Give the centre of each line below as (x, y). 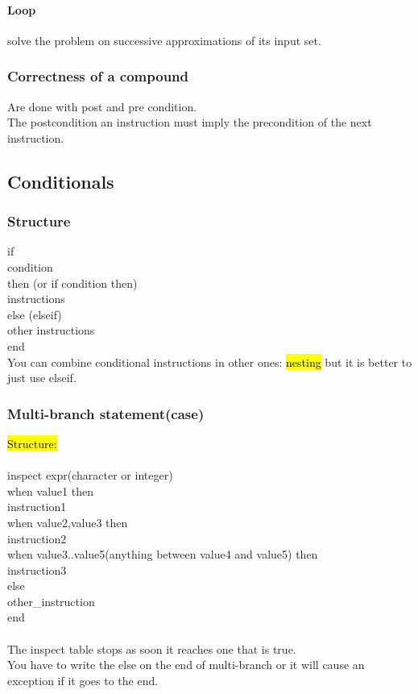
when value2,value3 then (68, 522)
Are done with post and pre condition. (102, 106)
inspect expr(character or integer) (90, 475)
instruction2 (37, 538)
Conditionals (61, 181)
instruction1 (37, 507)
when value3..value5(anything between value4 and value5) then (163, 554)
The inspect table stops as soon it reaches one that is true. (152, 648)
